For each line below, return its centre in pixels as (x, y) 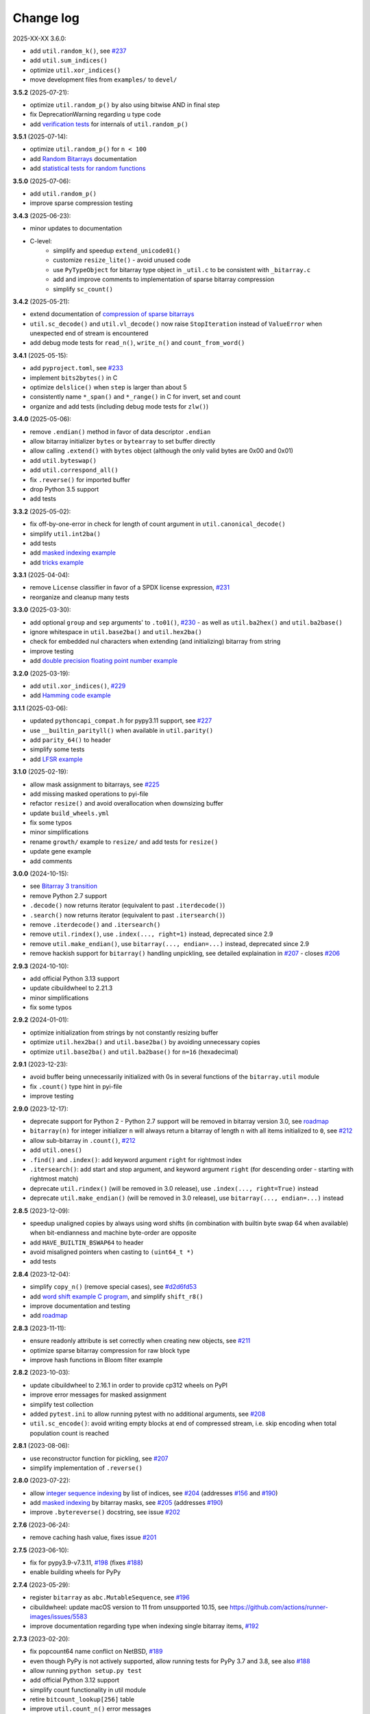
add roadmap (49, 1316)
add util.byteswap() (63, 460)
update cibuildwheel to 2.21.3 (71, 988)
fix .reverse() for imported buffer (80, 479)
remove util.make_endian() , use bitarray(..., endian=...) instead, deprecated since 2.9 (170, 943)
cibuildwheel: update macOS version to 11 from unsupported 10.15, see (129, 1607)
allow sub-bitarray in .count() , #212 (83, 1140)
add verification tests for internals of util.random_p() (109, 124)
